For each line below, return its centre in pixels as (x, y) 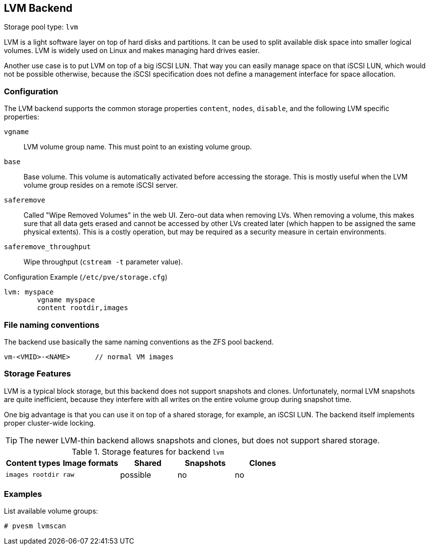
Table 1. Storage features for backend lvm (148, 451)
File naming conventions (52, 325)
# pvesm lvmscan (35, 526)
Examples (23, 494)
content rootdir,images (82, 308)
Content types (33, 463)
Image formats (90, 463)
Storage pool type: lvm (41, 27)
